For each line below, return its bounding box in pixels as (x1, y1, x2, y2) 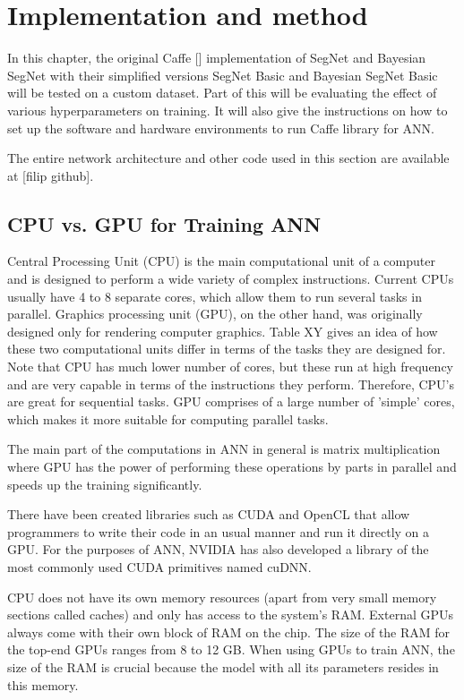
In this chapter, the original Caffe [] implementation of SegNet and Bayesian (7, 48, 426, 67)
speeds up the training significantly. (7, 474, 202, 493)
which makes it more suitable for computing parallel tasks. (7, 409, 329, 428)
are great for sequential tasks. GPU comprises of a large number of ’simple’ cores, (7, 392, 455, 411)
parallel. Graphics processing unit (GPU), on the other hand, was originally (7, 304, 423, 323)
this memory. (7, 675, 79, 694)
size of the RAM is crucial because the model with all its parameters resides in (7, 657, 439, 676)
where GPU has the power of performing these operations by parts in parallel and (7, 457, 457, 476)
